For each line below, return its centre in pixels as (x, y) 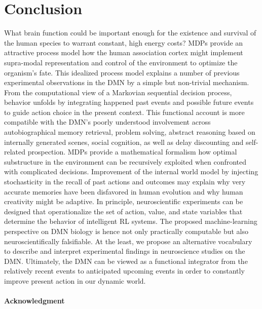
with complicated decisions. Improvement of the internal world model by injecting (131, 171)
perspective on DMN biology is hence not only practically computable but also (126, 231)
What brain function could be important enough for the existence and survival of (130, 33)
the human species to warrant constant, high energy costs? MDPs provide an (124, 42)
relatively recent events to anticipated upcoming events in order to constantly (124, 271)
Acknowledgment (34, 301)
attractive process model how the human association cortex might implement (124, 52)
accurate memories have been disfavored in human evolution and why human (124, 191)
